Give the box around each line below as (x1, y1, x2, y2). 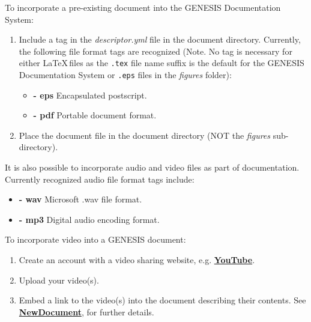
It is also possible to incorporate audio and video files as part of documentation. (5, 161, 300, 174)
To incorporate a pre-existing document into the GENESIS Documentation (5, 1, 281, 13)
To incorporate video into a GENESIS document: (5, 233, 186, 246)
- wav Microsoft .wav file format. (19, 193, 142, 205)
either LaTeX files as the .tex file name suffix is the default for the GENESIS (19, 56, 304, 69)
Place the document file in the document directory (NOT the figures (19, 129, 271, 141)
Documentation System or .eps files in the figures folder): (19, 68, 232, 81)
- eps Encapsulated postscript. (33, 88, 147, 101)
